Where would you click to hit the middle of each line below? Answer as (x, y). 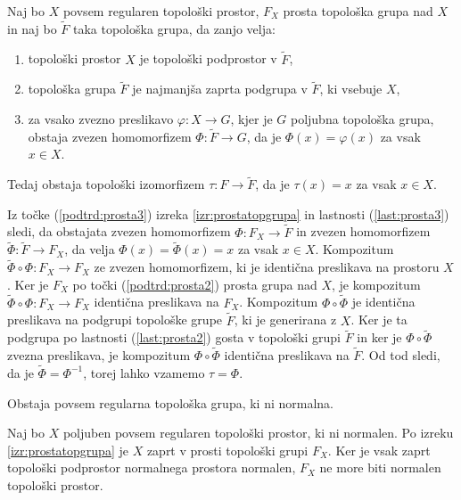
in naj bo (32, 28)
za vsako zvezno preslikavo (101, 119)
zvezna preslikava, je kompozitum (99, 355)
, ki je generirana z (285, 320)
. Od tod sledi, (401, 355)
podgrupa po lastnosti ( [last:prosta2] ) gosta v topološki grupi (174, 337)
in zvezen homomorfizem (363, 231)
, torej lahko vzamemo (144, 372)
